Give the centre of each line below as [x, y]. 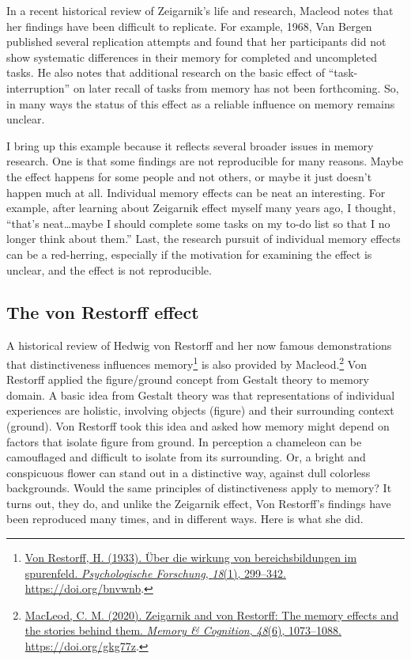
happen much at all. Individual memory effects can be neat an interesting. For [196, 192]
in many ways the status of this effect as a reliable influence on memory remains [201, 103]
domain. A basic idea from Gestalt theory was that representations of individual [201, 394]
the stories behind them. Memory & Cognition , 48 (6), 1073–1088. [183, 630]
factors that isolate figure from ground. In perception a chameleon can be [184, 441]
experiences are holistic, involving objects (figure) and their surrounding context [200, 410]
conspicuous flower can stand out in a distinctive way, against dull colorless [189, 472]
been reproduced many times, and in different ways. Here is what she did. [185, 519]
